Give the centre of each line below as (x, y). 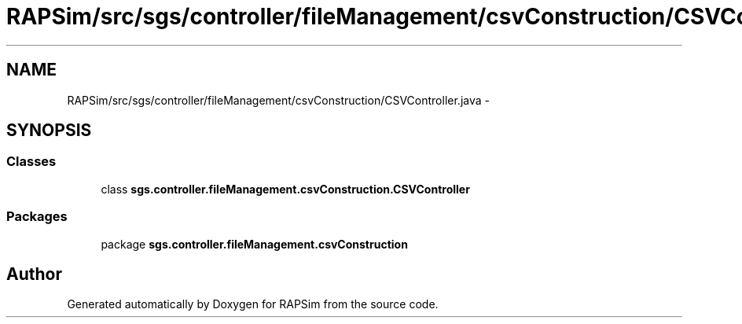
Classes (31, 162)
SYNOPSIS (49, 131)
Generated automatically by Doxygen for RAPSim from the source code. (253, 304)
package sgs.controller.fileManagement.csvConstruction (254, 244)
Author (34, 274)
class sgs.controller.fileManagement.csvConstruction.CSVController (285, 189)
